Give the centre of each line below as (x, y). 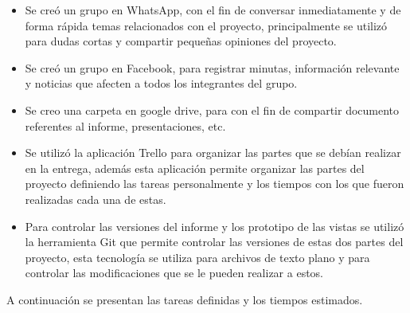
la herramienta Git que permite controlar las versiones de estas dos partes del (214, 242)
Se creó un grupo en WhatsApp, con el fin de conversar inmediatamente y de (213, 10)
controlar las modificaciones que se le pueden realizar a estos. (174, 273)
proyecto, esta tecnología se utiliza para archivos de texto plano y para (197, 257)
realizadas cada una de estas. (96, 199)
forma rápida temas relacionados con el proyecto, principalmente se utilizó (206, 25)
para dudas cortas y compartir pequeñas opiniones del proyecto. (181, 41)
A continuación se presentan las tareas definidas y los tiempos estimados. (185, 299)
